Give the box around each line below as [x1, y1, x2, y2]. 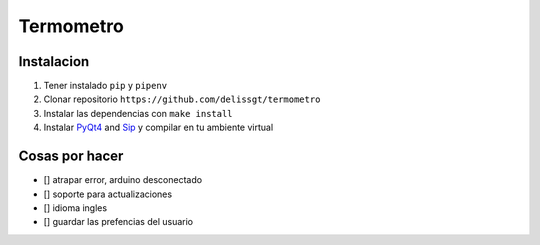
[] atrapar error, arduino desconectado [43, 174, 203, 186]
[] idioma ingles [43, 201, 108, 214]
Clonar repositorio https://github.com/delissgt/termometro [43, 93, 321, 105]
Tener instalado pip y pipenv [43, 80, 168, 92]
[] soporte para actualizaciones [43, 188, 173, 200]
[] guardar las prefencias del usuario [43, 216, 194, 228]
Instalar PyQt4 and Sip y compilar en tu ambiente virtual [43, 121, 274, 134]
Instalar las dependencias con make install [43, 107, 234, 119]
